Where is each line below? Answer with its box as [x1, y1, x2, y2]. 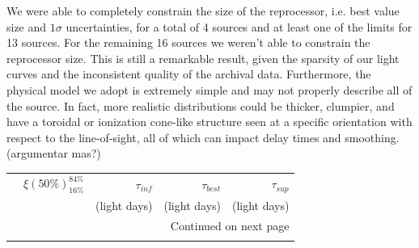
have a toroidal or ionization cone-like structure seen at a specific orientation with [6, 113, 413, 130]
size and [6, 18, 47, 35]
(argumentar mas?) [6, 145, 101, 162]
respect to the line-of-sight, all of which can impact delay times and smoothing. [6, 128, 400, 145]
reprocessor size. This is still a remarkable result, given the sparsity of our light [6, 49, 400, 66]
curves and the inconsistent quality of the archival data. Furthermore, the [6, 65, 371, 82]
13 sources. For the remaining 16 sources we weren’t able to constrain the [6, 34, 370, 51]
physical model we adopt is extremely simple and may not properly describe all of [6, 81, 413, 98]
